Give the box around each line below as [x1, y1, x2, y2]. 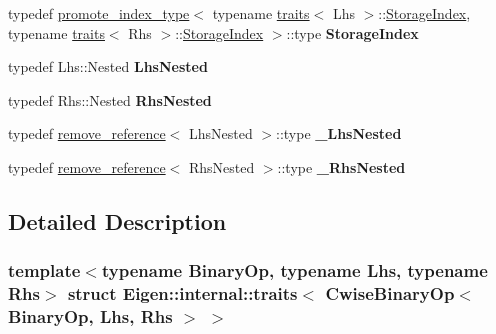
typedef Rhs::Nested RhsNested [8, 89, 212, 110]
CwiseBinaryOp [325, 281, 455, 306]
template [8, 258, 81, 283]
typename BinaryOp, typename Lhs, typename [101, 258, 488, 283]
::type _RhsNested [277, 156, 406, 177]
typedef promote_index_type [8, 3, 190, 23]
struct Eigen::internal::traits [67, 281, 298, 306]
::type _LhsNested [276, 123, 402, 144]
